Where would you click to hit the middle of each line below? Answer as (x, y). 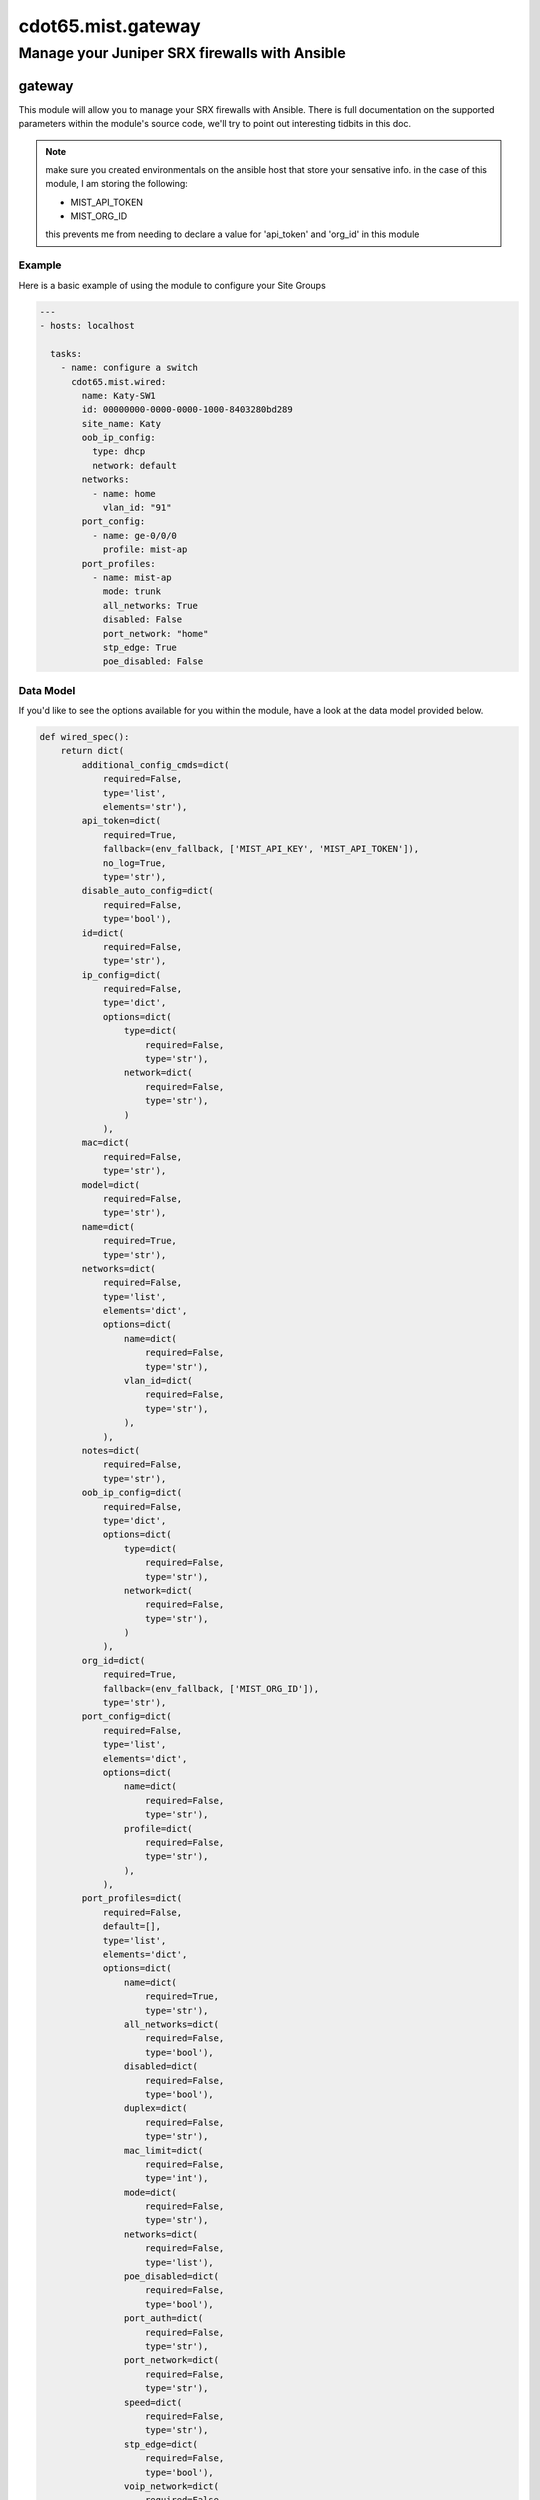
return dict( (92, 751)
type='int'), (177, 2178)
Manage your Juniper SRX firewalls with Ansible (182, 53)
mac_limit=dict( (163, 2150)
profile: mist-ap (145, 549)
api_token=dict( (121, 821)
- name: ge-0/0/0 (134, 535)
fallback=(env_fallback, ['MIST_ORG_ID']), (211, 1688)
